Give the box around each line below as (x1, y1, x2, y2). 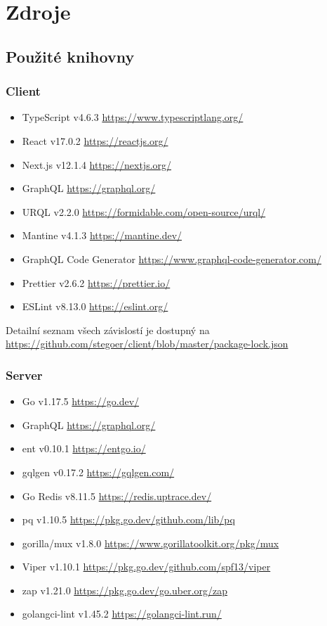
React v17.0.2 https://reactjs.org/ (22, 133, 168, 148)
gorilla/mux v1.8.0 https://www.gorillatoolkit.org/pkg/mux (22, 535, 279, 550)
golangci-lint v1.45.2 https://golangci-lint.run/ (22, 606, 222, 621)
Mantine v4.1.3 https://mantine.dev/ (22, 228, 182, 243)
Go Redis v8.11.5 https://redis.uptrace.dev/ (22, 488, 212, 503)
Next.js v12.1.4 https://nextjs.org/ (22, 157, 172, 172)
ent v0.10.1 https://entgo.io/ (22, 441, 146, 456)
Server (6, 366, 43, 383)
